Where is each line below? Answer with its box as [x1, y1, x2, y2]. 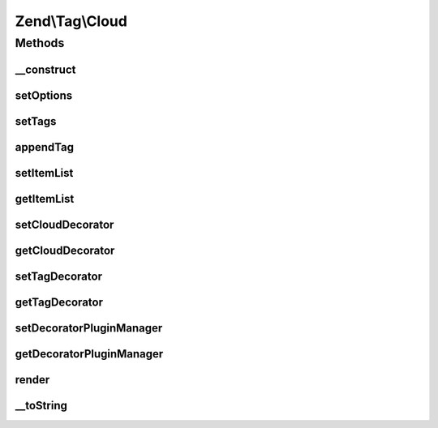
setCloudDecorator [15, 217, 114, 231]
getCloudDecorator [15, 243, 115, 257]
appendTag [15, 140, 75, 154]
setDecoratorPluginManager [15, 321, 163, 335]
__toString [15, 398, 68, 413]
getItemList [15, 191, 75, 206]
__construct [15, 62, 76, 76]
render [15, 373, 50, 387]
